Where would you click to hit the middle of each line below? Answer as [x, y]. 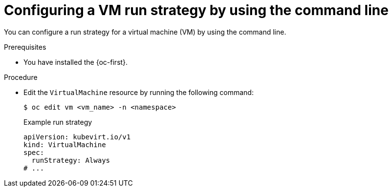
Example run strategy [58, 122]
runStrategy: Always [71, 160]
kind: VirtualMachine [65, 144]
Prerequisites [25, 47]
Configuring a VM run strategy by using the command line [196, 10]
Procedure [21, 77]
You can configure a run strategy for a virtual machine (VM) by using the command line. [145, 32]
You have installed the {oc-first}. [76, 62]
